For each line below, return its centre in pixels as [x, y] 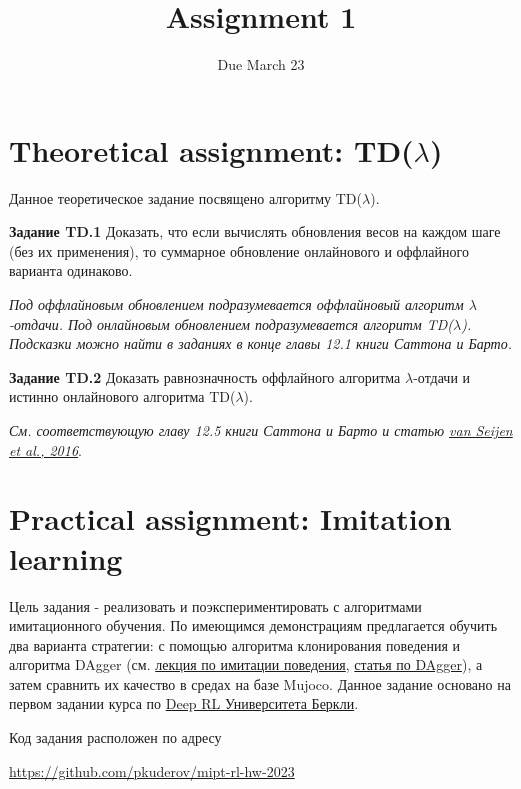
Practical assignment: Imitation [230, 518]
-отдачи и [442, 376]
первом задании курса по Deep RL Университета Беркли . [184, 703]
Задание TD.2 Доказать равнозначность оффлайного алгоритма [205, 376]
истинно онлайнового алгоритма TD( [122, 396]
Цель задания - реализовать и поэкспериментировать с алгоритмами [215, 605]
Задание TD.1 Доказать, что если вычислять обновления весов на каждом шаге [255, 231]
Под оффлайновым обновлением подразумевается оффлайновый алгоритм [236, 304]
